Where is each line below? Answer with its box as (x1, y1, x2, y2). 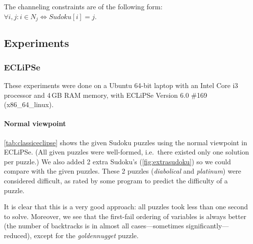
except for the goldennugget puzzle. (34, 230, 139, 240)
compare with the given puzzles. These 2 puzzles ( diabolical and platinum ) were (4, 166, 241, 176)
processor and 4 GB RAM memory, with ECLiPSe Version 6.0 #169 (4, 89, 208, 100)
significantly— (186, 221, 229, 231)
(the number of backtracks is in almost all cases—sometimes (4, 221, 184, 231)
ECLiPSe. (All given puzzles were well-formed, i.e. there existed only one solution (4, 147, 249, 157)
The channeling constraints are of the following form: (4, 1, 163, 11)
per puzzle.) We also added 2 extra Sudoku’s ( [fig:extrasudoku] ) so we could (4, 156, 231, 166)
